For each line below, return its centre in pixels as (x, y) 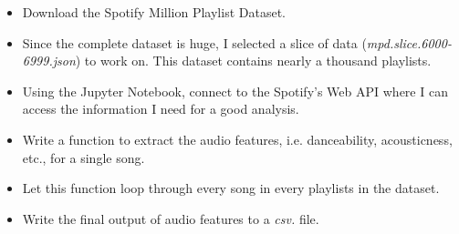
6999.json (49, 61)
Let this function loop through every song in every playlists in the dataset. (231, 188)
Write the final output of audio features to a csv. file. (171, 218)
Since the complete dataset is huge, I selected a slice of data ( (194, 42)
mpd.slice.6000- (409, 42)
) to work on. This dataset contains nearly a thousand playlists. (253, 61)
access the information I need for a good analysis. (161, 109)
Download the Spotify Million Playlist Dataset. (154, 12)
